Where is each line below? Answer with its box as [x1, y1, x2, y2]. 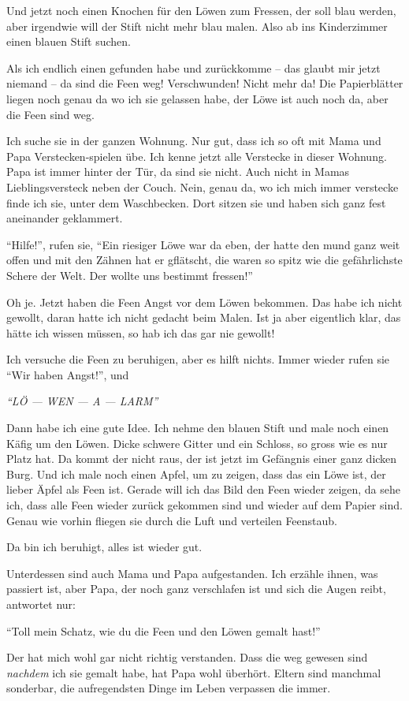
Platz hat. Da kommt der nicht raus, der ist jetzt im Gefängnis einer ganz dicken [6, 450, 397, 467]
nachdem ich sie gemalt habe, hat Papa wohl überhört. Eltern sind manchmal [6, 664, 381, 680]
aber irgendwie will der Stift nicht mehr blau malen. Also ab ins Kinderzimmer [6, 17, 388, 34]
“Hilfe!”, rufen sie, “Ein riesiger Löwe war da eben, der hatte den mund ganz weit [6, 236, 400, 252]
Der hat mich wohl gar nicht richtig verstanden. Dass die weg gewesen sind [6, 649, 368, 666]
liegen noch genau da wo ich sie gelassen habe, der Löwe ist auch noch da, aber [6, 90, 389, 106]
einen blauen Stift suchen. [6, 33, 131, 50]
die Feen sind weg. [6, 106, 95, 122]
